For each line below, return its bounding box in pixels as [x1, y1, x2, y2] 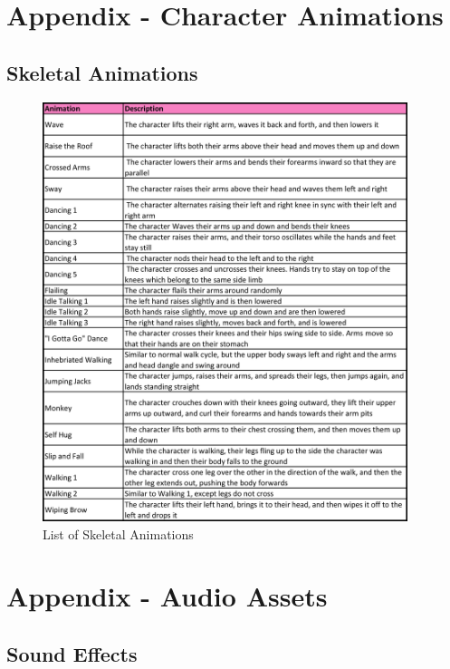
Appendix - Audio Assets [6, 577, 328, 615]
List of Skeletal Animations [43, 524, 194, 543]
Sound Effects [6, 639, 138, 667]
